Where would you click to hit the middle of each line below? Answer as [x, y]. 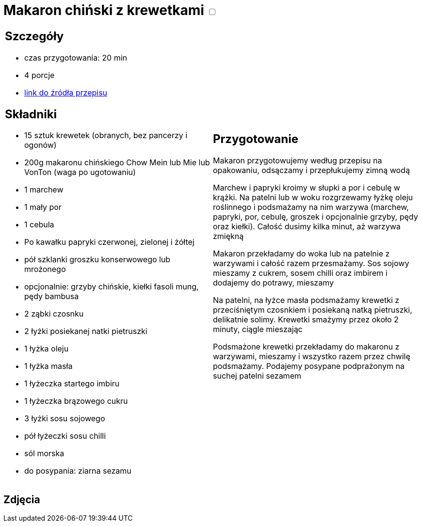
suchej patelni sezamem [257, 376]
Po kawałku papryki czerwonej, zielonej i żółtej [109, 242]
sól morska [44, 454]
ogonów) [41, 145]
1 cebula [39, 225]
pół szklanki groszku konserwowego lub [97, 260]
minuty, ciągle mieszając [258, 329]
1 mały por [43, 207]
